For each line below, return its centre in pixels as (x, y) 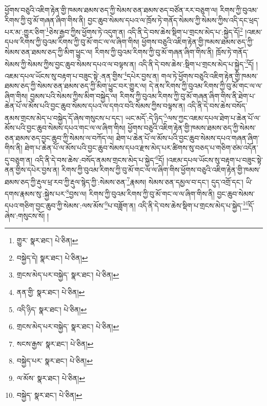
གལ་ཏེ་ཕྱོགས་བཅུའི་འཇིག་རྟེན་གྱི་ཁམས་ (210, 76)
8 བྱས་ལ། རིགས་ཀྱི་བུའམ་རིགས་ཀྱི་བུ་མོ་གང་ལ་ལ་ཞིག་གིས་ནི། (140, 193)
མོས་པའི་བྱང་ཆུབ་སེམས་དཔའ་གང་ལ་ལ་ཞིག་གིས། (65, 128)
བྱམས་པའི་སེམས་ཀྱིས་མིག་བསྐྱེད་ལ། (74, 95)
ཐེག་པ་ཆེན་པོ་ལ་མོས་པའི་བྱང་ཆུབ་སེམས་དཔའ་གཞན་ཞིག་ (188, 137)
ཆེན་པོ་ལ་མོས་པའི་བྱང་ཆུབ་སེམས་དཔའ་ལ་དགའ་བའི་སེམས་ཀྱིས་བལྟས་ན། (95, 106)
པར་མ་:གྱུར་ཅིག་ (25, 31)
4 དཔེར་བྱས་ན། (141, 75)
